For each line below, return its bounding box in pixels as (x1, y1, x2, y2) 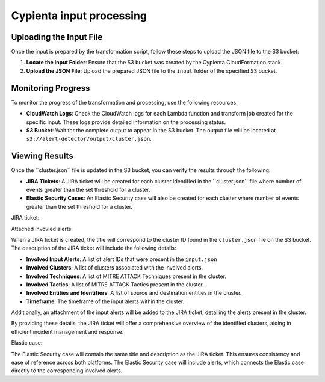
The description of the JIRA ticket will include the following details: (11, 244, 177, 252)
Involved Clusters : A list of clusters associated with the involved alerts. (26, 264, 203, 271)
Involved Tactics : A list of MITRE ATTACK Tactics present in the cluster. (26, 280, 204, 288)
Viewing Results (11, 151, 73, 161)
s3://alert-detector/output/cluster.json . (26, 135, 152, 143)
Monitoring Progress (11, 83, 90, 93)
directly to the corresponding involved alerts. (11, 367, 123, 374)
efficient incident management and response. (11, 328, 124, 335)
